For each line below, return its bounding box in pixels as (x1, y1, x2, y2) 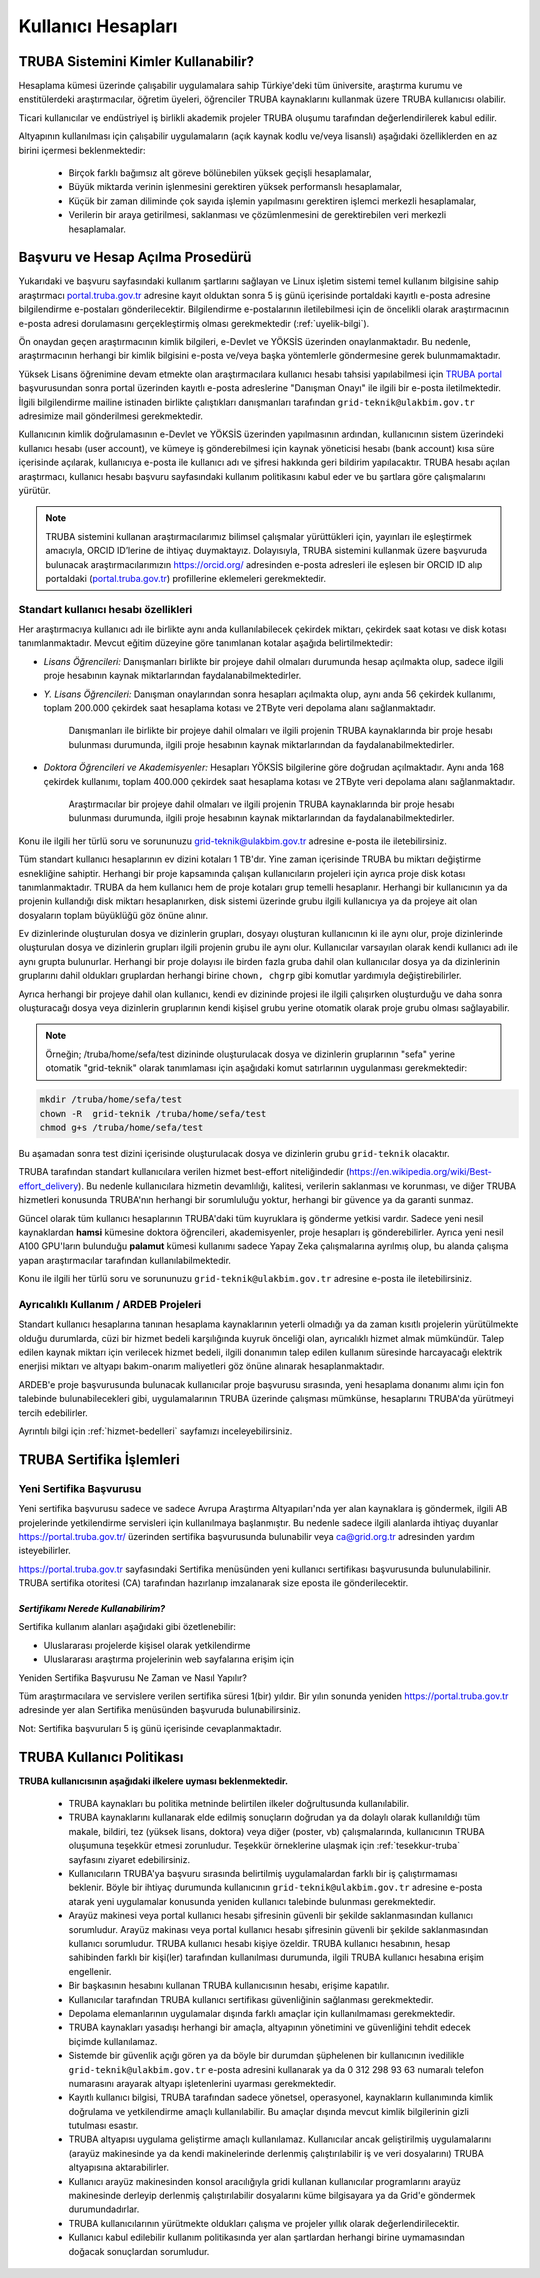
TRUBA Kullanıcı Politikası (18, 1748, 184, 1765)
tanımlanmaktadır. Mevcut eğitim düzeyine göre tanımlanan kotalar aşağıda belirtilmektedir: (18, 637, 394, 649)
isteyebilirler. (18, 1545, 72, 1557)
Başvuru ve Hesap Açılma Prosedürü (18, 249, 252, 266)
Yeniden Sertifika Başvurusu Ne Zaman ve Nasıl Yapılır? (18, 1671, 247, 1684)
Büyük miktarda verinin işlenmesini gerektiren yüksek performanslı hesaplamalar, (68, 181, 403, 193)
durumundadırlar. (68, 2203, 140, 2215)
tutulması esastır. (68, 2120, 139, 2132)
